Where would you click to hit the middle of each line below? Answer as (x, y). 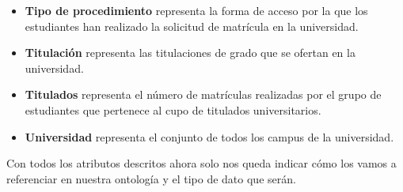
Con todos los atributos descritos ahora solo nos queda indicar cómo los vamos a (201, 163)
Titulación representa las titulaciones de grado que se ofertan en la (190, 53)
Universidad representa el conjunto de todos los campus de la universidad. (209, 136)
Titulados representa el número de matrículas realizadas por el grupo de (203, 94)
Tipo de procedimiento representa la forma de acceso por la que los (196, 10)
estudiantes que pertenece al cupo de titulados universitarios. (173, 109)
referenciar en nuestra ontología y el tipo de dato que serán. (151, 178)
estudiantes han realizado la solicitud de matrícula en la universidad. (192, 26)
